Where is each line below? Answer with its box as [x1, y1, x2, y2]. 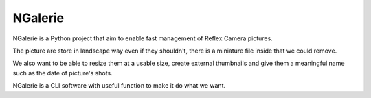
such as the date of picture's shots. [12, 69, 113, 77]
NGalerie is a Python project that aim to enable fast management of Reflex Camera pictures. [12, 34, 273, 42]
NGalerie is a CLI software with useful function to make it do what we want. [12, 82, 226, 90]
